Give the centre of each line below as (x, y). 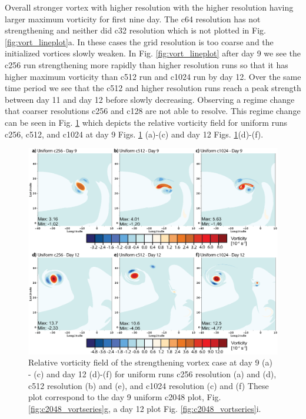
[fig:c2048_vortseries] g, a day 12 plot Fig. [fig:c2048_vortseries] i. (145, 408)
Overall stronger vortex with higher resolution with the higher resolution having (149, 7)
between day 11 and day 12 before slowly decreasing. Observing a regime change (150, 99)
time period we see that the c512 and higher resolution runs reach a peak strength (153, 88)
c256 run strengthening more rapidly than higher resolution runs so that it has (147, 64)
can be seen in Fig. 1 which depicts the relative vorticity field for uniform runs (146, 122)
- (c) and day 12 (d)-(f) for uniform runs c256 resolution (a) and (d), (152, 374)
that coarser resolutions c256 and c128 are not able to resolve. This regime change (153, 111)
